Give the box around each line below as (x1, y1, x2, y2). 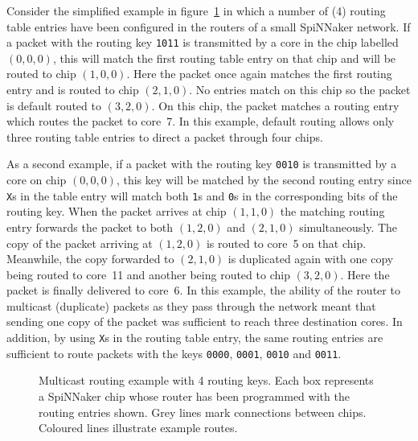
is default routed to (6, 97, 101, 113)
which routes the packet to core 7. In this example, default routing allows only (6, 113, 395, 130)
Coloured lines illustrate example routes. (39, 419, 238, 436)
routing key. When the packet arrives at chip (6, 203, 227, 220)
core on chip (6, 171, 67, 188)
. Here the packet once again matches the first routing (126, 65, 392, 82)
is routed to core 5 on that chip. (206, 234, 367, 251)
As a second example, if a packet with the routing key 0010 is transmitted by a (6, 155, 397, 172)
